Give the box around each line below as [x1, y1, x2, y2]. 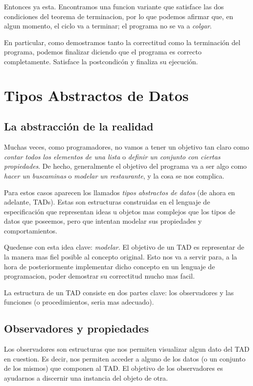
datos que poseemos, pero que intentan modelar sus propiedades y [4, 216, 202, 226]
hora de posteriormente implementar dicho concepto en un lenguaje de [4, 261, 215, 271]
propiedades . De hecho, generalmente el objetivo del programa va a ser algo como [4, 161, 247, 171]
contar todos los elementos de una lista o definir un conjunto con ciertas [4, 151, 221, 161]
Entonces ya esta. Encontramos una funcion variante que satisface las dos [4, 1, 224, 11]
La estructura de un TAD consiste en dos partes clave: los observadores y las [4, 287, 234, 297]
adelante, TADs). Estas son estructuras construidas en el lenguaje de [4, 197, 210, 207]
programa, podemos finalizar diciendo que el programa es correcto [4, 47, 202, 57]
